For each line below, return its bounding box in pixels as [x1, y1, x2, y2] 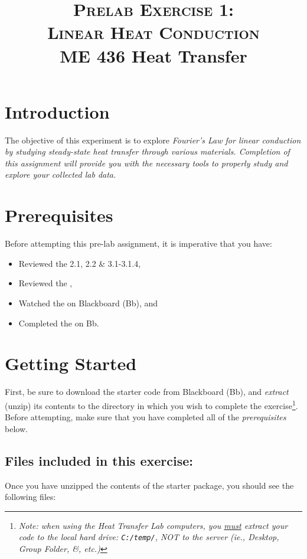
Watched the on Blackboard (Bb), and [18, 296, 158, 309]
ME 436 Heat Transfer [60, 43, 247, 67]
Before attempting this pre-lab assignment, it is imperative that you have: [5, 237, 272, 250]
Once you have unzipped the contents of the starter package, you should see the [5, 479, 294, 491]
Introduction [5, 99, 110, 123]
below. [5, 422, 28, 434]
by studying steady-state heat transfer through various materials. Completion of [5, 145, 290, 158]
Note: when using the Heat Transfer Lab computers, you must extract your [18, 519, 288, 531]
